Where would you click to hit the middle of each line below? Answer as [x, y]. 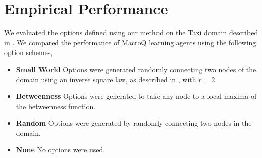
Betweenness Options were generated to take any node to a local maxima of [136, 96]
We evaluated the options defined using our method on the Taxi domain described [131, 33]
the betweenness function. [56, 106]
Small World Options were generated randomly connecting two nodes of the [136, 69]
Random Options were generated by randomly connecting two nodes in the [134, 123]
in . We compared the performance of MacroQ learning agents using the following [130, 42]
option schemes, [29, 52]
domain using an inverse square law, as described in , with [106, 79]
